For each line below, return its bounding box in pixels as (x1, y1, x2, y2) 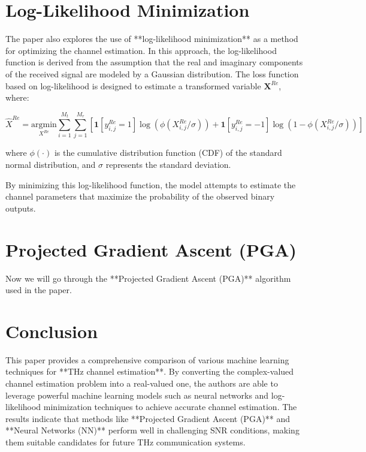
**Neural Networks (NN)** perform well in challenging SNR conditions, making (5, 424, 300, 436)
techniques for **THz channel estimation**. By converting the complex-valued (5, 365, 294, 378)
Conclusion (5, 318, 98, 343)
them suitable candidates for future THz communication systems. (5, 436, 246, 448)
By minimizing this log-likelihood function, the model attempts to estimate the (5, 178, 296, 191)
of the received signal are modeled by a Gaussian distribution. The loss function (5, 67, 299, 80)
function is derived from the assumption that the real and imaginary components (5, 56, 303, 68)
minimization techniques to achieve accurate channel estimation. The (43, 400, 297, 413)
